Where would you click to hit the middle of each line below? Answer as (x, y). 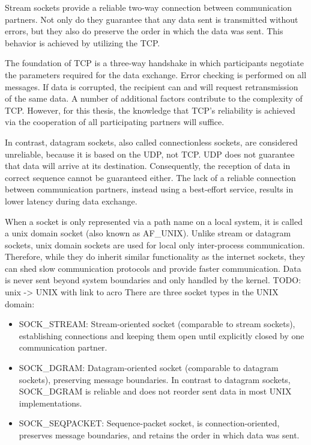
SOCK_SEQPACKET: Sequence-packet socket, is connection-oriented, (149, 423)
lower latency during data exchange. (71, 201)
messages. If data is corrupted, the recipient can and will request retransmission (152, 86)
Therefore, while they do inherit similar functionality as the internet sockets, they (155, 256)
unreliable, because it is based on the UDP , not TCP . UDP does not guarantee (150, 154)
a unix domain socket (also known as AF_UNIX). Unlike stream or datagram (148, 233)
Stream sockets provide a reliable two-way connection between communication (149, 7)
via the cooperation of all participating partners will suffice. (115, 122)
